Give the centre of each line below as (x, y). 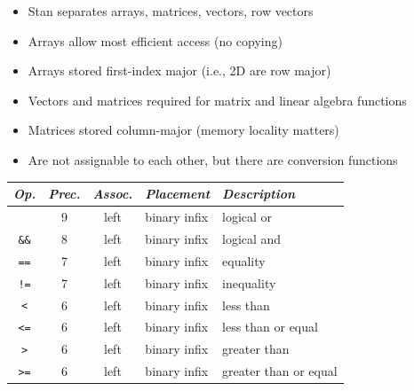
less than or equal (270, 327)
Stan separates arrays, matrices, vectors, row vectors (171, 11)
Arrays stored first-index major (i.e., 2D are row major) (179, 70)
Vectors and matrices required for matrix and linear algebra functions (217, 100)
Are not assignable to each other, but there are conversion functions (213, 159)
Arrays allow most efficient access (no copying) (155, 40)
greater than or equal (280, 371)
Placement (178, 194)
